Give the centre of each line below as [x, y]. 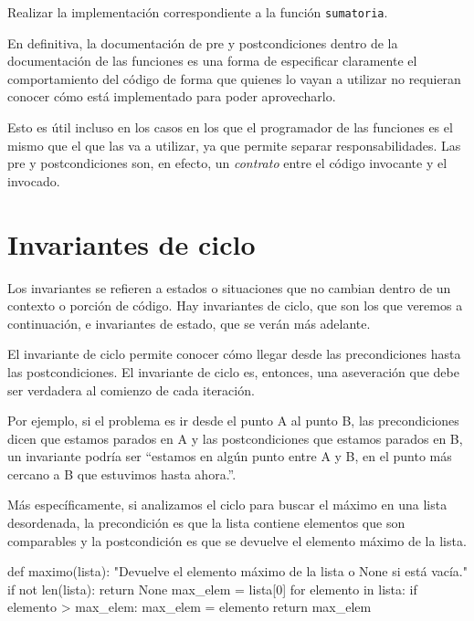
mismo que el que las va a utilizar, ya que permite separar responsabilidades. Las [234, 145]
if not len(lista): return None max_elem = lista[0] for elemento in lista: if [212, 589]
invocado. [34, 180]
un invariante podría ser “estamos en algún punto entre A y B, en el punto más [230, 456]
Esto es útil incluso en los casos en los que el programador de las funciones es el [230, 127]
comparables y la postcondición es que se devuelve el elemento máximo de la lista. [237, 540]
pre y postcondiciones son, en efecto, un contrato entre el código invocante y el [227, 163]
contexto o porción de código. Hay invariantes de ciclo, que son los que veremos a [235, 305]
